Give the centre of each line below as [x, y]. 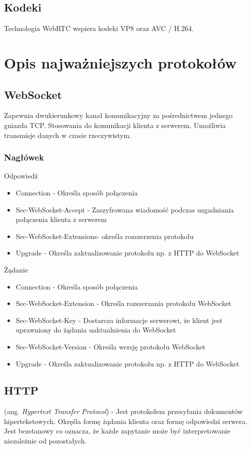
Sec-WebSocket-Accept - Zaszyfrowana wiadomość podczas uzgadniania [125, 209]
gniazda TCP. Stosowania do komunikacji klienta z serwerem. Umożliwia [115, 125]
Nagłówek [24, 157]
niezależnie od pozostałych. [45, 441]
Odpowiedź [21, 176]
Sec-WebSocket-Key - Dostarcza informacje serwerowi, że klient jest [119, 320]
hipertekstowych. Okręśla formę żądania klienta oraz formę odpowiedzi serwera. [126, 421]
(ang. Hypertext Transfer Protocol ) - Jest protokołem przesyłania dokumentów [124, 411]
